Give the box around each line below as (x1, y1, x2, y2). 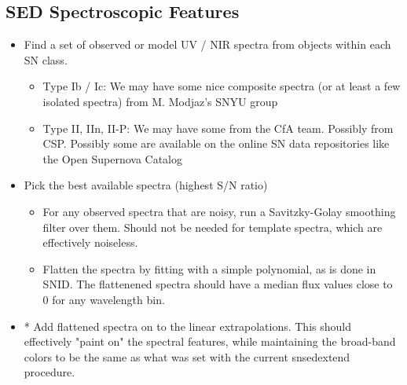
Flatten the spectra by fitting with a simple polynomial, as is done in (42, 260, 376, 277)
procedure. (24, 364, 75, 380)
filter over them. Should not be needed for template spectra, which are (42, 218, 383, 235)
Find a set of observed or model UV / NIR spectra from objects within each (24, 36, 391, 53)
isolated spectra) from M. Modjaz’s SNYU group (42, 93, 278, 109)
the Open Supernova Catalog (42, 150, 182, 167)
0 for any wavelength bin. (42, 291, 165, 307)
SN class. (24, 51, 68, 68)
